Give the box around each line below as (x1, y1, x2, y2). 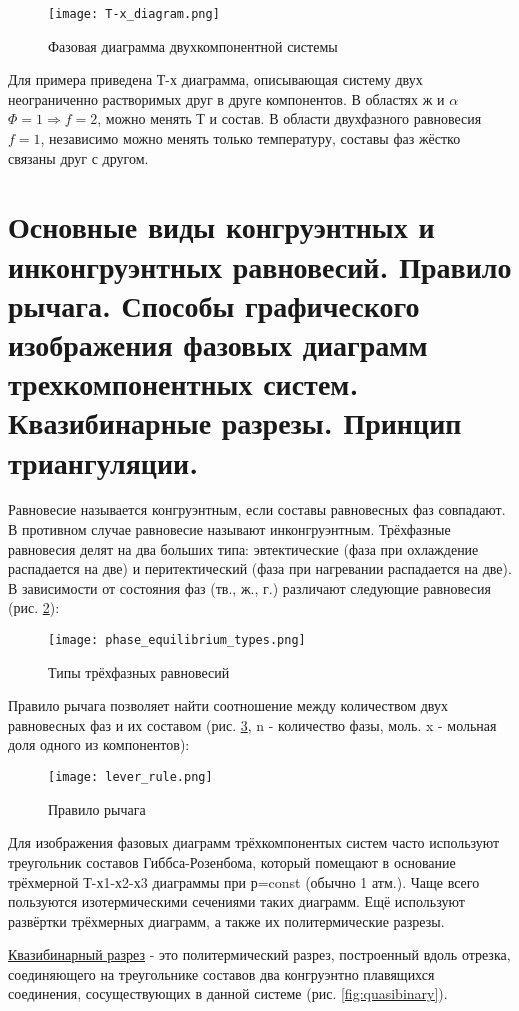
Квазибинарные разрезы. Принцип (8, 402, 462, 443)
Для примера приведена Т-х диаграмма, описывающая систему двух (8, 69, 423, 90)
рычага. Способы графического (8, 284, 420, 325)
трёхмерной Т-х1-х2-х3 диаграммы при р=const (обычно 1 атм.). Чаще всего (8, 871, 480, 892)
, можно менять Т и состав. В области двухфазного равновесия (97, 108, 482, 129)
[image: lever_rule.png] (48, 770, 213, 785)
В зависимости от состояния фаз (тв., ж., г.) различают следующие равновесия (8, 577, 491, 598)
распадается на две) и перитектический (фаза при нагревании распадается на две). (8, 558, 512, 579)
